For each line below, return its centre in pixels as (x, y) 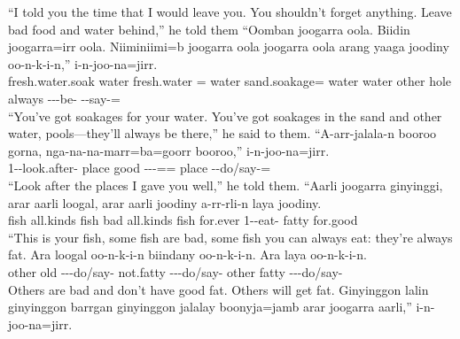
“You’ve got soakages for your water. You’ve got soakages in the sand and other (225, 116)
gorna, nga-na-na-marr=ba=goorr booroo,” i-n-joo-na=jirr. (169, 150)
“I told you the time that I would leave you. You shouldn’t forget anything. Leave (230, 12)
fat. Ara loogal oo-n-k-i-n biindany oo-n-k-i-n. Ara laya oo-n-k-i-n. (187, 254)
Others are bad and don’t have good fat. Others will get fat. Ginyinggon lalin (218, 289)
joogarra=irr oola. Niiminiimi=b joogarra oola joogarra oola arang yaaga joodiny (229, 46)
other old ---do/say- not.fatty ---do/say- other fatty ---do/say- (175, 271)
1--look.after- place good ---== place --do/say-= (140, 168)
